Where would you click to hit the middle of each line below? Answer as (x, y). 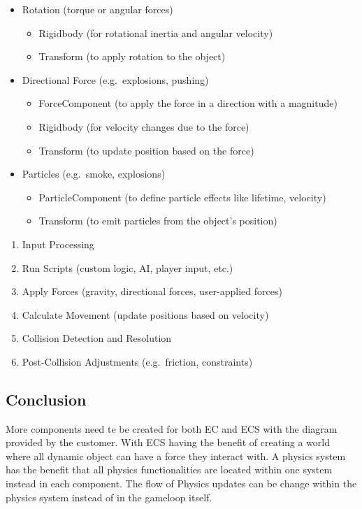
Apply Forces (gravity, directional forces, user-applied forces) (152, 291)
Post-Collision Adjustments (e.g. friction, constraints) (137, 361)
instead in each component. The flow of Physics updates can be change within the (181, 483)
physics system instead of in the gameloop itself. (109, 497)
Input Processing (58, 244)
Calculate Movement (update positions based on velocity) (145, 314)
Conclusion (46, 399)
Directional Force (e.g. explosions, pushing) (115, 79)
